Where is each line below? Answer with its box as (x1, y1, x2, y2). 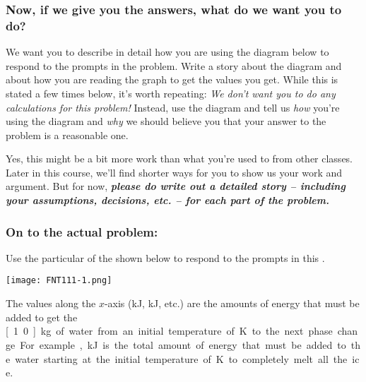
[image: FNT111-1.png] (6, 275, 112, 286)
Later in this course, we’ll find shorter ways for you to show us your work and (6, 165, 343, 179)
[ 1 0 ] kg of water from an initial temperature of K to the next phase (6, 323, 333, 338)
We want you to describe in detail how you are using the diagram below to (6, 44, 329, 59)
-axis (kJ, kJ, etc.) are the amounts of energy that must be (104, 296, 360, 311)
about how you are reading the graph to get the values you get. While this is (6, 72, 338, 87)
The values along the (6, 296, 96, 311)
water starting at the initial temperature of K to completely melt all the (15, 351, 348, 366)
